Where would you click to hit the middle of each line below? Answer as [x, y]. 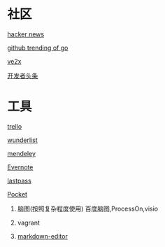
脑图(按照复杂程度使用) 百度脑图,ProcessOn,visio [88, 209]
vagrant [29, 223]
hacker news [26, 34]
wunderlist [22, 140]
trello [15, 126]
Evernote [20, 167]
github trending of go [38, 48]
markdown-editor [42, 236]
